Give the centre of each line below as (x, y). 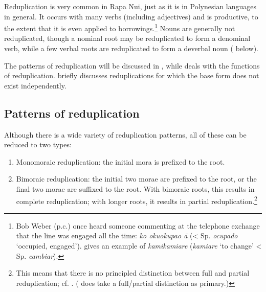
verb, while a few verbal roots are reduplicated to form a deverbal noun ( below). (131, 48)
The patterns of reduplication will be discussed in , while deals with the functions (132, 65)
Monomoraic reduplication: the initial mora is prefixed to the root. (120, 161)
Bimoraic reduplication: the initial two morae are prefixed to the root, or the (136, 179)
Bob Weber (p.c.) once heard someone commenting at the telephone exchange (138, 225)
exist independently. (35, 85)
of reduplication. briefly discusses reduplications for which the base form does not (132, 75)
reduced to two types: (38, 144)
